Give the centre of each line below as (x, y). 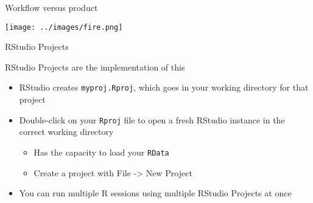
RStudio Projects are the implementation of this (95, 67)
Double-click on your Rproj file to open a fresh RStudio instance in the (152, 119)
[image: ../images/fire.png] (64, 27)
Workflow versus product (51, 7)
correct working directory (66, 132)
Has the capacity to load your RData (101, 152)
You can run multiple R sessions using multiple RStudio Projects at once (155, 193)
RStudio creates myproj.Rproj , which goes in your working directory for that (164, 87)
